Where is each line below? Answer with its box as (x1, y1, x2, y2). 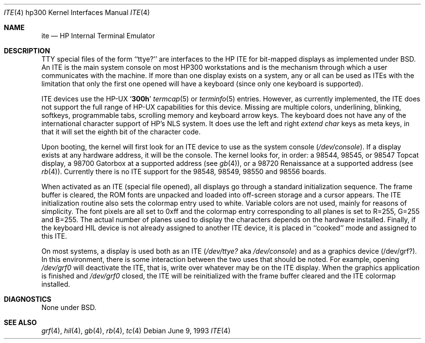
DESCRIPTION (4, 47, 50, 55)
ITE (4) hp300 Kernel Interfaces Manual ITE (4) (4, 8, 150, 16)
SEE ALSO (4, 318, 37, 327)
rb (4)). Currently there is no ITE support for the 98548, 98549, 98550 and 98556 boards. (41, 167, 327, 176)
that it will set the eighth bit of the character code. (41, 128, 201, 136)
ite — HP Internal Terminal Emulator (41, 32, 155, 40)
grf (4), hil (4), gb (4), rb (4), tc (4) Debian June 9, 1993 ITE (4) (41, 327, 231, 335)
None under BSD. (41, 303, 97, 311)
